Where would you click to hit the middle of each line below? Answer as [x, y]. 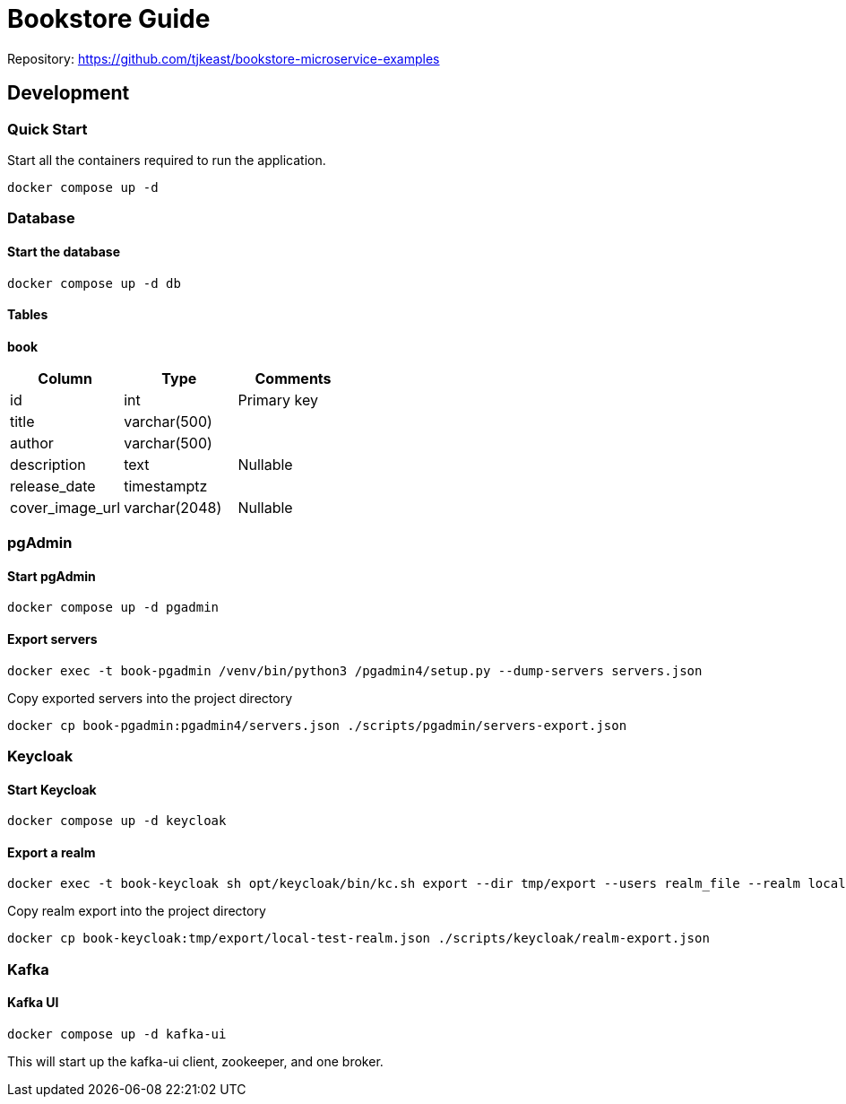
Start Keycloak [52, 789]
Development [69, 93]
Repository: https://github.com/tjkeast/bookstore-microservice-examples [224, 58]
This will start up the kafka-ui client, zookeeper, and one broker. [195, 1061]
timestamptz [166, 486]
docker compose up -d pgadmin [113, 608]
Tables [28, 315]
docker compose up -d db [94, 283]
